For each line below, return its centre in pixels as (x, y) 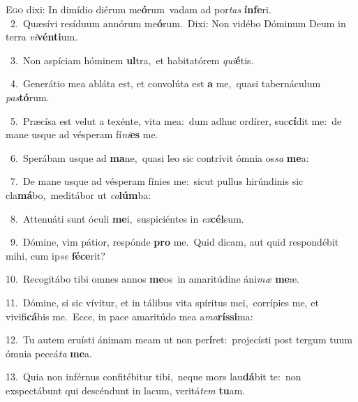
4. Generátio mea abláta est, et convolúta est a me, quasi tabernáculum (165, 83)
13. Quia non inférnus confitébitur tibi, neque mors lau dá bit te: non (154, 377)
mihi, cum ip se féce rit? (55, 255)
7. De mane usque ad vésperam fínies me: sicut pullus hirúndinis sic (157, 181)
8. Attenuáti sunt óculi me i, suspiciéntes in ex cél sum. (127, 218)
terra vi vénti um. (42, 37)
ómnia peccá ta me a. (49, 353)
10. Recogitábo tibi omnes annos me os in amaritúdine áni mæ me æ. (152, 279)
